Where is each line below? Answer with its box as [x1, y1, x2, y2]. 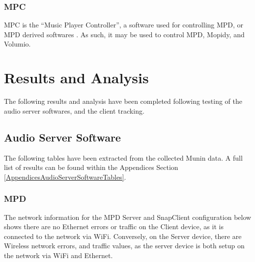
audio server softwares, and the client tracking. [4, 105, 144, 116]
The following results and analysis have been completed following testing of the [4, 96, 242, 106]
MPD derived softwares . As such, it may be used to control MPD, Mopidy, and [4, 29, 245, 39]
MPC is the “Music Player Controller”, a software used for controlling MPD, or [4, 20, 244, 30]
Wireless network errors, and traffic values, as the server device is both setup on [4, 240, 245, 251]
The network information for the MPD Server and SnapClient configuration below [4, 212, 252, 222]
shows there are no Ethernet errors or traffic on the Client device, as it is [4, 221, 224, 232]
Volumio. [4, 39, 31, 49]
